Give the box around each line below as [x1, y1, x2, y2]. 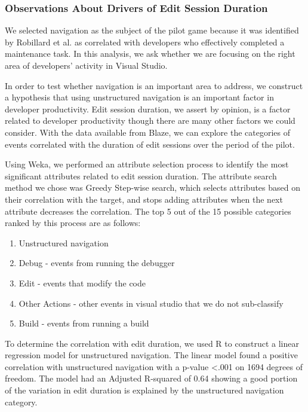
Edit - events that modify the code [19, 276, 146, 289]
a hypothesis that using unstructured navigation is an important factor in [5, 91, 274, 103]
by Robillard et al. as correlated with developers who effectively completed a [5, 35, 285, 48]
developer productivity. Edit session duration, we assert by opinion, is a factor [5, 102, 291, 115]
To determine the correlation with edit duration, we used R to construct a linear [5, 337, 299, 349]
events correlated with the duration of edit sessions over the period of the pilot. [5, 138, 295, 150]
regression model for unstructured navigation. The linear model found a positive [5, 349, 298, 361]
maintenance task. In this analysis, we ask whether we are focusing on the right [5, 47, 295, 60]
